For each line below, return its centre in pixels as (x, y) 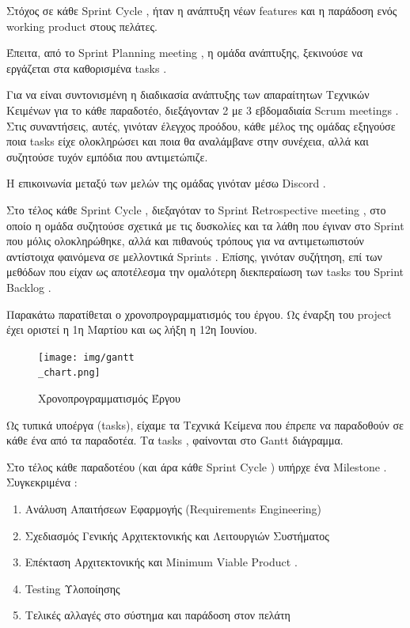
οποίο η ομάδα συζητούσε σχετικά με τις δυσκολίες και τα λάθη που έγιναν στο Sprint (205, 225)
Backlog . (29, 287)
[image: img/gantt (86, 357)
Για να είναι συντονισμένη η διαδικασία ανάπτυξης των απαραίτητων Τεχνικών (188, 95)
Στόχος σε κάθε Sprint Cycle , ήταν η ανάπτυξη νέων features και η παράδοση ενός (202, 10)
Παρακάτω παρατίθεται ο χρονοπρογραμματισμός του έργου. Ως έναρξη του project (199, 314)
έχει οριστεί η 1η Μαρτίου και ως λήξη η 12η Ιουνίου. (132, 329)
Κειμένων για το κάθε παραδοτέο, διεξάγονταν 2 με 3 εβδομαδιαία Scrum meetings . (203, 110)
